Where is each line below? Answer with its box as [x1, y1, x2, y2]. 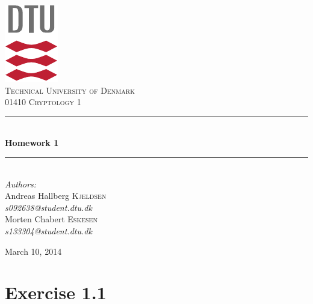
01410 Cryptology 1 [5, 96, 81, 108]
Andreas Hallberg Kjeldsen [5, 189, 107, 202]
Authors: [5, 177, 37, 190]
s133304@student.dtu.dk [5, 224, 92, 237]
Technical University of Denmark [5, 84, 135, 96]
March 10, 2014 [5, 245, 62, 257]
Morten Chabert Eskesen [5, 213, 98, 225]
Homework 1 [5, 136, 59, 149]
